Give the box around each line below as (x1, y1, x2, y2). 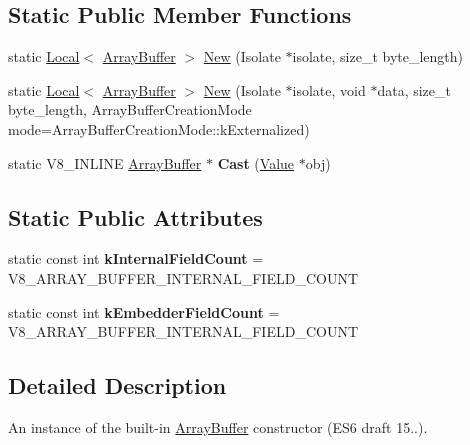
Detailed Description (8, 370, 227, 401)
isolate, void (292, 79, 366, 100)
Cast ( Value (217, 152, 295, 173)
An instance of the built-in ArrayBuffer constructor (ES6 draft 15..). (8, 416, 428, 437)
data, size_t (377, 79, 451, 100)
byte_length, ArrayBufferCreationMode (8, 99, 252, 120)
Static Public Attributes (8, 201, 263, 232)
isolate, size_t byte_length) (292, 46, 464, 67)
